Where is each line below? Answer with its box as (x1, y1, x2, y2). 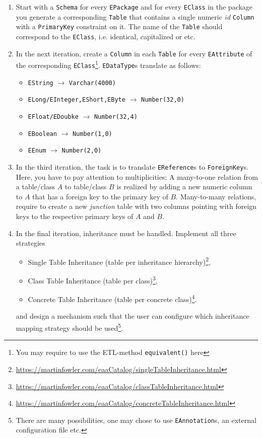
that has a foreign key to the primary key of (32, 191, 168, 201)
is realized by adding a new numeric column (116, 181, 252, 192)
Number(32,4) (94, 113, 138, 120)
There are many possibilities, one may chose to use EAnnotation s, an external (16, 414, 256, 425)
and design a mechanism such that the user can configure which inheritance (16, 311, 249, 321)
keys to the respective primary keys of (16, 210, 134, 221)
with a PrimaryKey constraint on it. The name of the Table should (16, 21, 223, 32)
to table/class (64, 181, 107, 192)
